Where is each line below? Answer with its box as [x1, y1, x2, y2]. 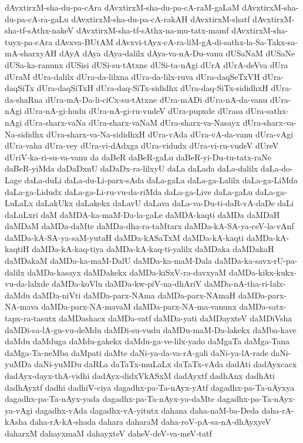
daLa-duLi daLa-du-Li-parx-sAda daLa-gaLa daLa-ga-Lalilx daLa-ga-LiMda [24, 173, 298, 186]
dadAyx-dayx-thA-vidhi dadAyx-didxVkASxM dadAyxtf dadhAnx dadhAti [5, 370, 275, 381]
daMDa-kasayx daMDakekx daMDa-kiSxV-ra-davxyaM [27, 266, 227, 278]
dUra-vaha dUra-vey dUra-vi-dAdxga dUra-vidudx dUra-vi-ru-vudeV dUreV [5, 139, 279, 152]
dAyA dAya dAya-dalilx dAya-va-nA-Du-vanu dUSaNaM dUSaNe [59, 47, 295, 59]
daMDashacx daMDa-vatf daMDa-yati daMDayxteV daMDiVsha [59, 312, 292, 324]
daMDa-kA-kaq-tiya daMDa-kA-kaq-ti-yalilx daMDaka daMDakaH [32, 243, 274, 255]
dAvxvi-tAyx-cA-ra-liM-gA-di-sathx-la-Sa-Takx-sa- [116, 35, 298, 48]
